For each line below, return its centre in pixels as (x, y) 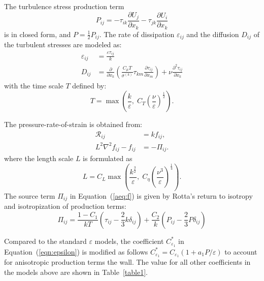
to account (241, 251)
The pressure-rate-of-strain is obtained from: (73, 124)
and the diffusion (213, 34)
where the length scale (39, 158)
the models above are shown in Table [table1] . (76, 272)
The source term (30, 195)
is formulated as (108, 158)
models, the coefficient (129, 241)
